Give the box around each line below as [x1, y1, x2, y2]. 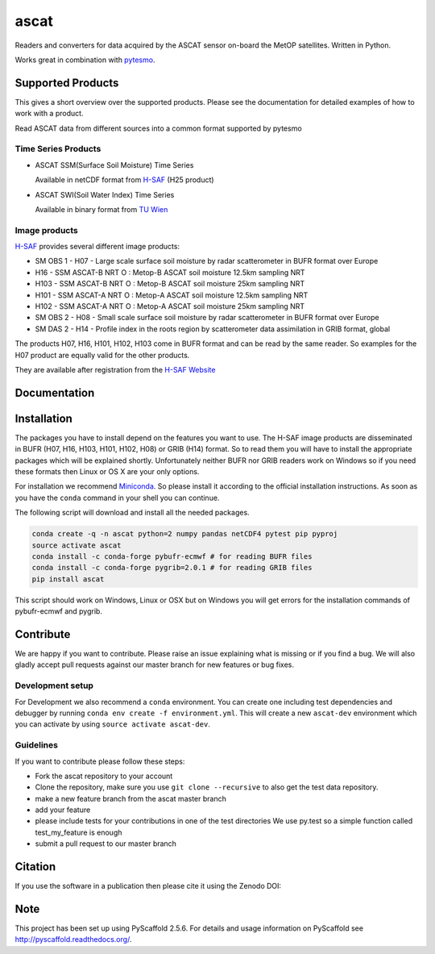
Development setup [14, 680, 94, 691]
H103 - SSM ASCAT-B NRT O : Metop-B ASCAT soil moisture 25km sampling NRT [35, 279, 305, 289]
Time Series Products [14, 144, 101, 155]
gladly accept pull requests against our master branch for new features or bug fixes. [14, 660, 294, 669]
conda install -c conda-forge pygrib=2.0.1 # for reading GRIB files [31, 563, 313, 573]
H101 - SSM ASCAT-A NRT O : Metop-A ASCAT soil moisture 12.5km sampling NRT [35, 290, 309, 300]
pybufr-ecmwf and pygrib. [14, 606, 102, 616]
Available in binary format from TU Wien [35, 204, 168, 214]
